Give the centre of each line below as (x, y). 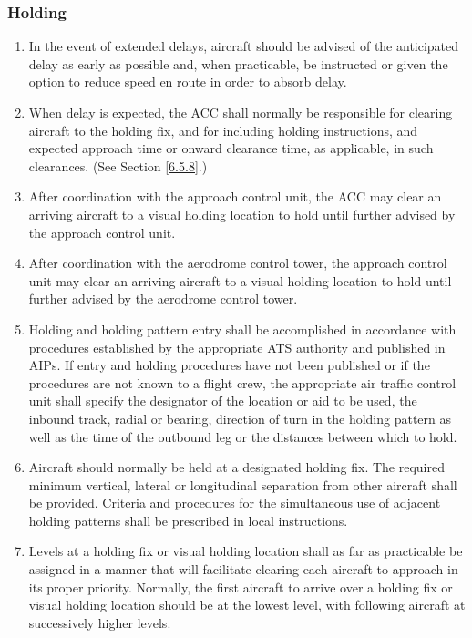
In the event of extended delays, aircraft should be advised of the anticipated (244, 46)
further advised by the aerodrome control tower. (163, 298)
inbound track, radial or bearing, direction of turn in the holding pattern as (240, 418)
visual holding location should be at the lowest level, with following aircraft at (247, 605)
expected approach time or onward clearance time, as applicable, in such (231, 148)
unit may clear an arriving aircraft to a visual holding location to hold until (240, 280)
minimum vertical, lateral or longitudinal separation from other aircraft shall (243, 484)
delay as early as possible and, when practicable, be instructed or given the (238, 63)
